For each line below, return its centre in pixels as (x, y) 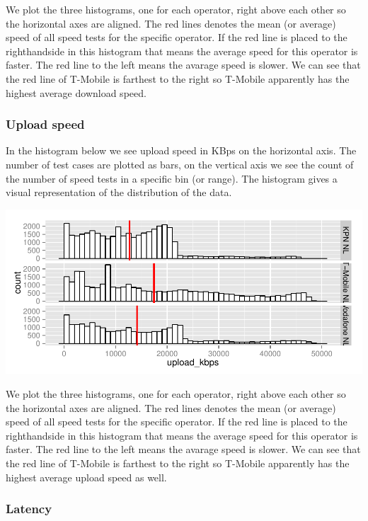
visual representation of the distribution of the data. (119, 192)
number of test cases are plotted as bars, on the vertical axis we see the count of (180, 164)
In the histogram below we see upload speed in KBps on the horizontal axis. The (181, 150)
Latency (29, 509)
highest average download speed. (76, 92)
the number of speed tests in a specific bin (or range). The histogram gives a (172, 178)
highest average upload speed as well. (86, 477)
